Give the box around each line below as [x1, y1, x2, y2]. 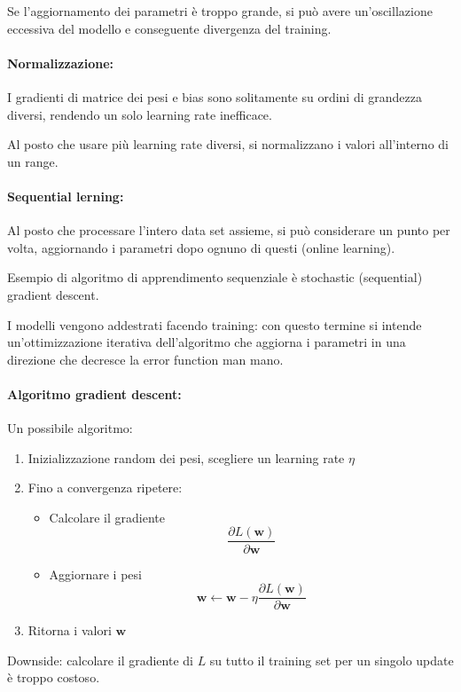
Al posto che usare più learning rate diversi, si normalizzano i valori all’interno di [7, 135, 449, 153]
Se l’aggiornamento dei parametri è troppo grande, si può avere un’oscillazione [7, 2, 433, 20]
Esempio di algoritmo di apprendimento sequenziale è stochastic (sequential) [7, 268, 423, 287]
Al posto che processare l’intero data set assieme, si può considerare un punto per [7, 221, 450, 240]
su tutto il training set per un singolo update [209, 650, 454, 669]
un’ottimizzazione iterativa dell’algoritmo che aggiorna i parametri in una [7, 333, 406, 351]
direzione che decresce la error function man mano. [7, 350, 284, 368]
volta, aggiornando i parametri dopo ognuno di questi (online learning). [7, 238, 395, 256]
